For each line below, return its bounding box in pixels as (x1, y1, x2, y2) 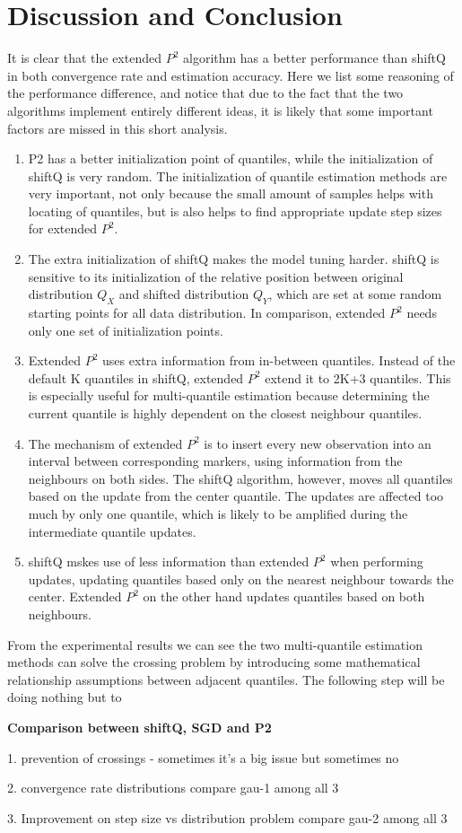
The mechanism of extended (28, 434, 183, 452)
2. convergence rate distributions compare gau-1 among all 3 (7, 778, 339, 797)
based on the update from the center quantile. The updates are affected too (28, 487, 444, 505)
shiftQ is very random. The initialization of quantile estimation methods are (28, 166, 448, 185)
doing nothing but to (7, 688, 122, 706)
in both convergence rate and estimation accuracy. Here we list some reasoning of (7, 66, 454, 84)
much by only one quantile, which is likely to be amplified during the (28, 504, 408, 522)
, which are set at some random (268, 285, 442, 303)
